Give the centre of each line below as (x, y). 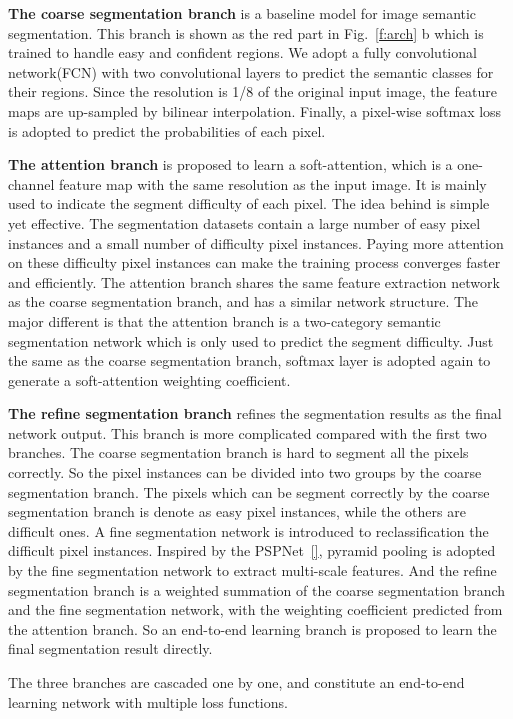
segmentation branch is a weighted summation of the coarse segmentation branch (257, 589)
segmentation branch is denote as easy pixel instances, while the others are (237, 511)
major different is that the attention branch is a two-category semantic (224, 320)
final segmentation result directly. (110, 648)
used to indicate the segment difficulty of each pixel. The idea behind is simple (249, 203)
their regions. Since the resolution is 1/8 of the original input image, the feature (252, 91)
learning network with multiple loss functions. (148, 701)
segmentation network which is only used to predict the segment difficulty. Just (251, 340)
